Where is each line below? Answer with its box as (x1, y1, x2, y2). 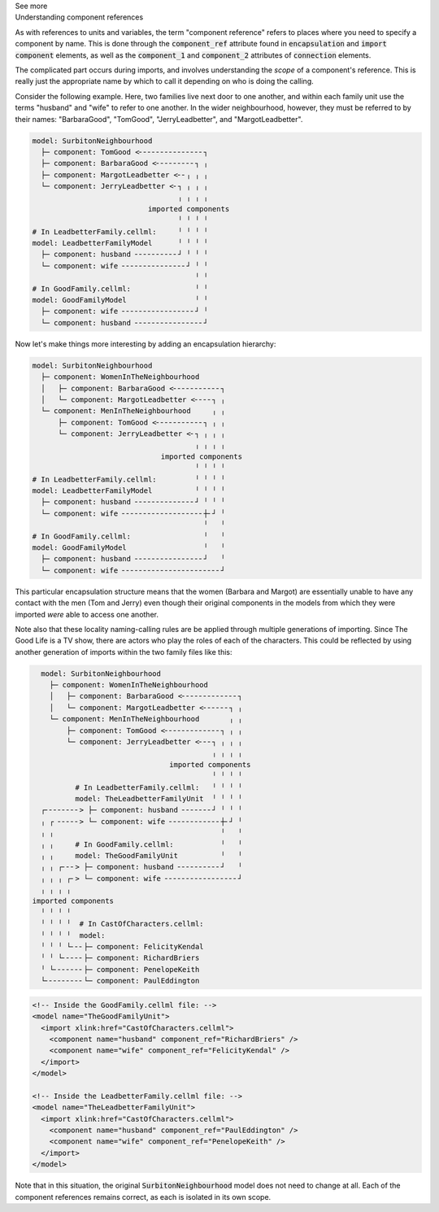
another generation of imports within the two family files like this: (15, 647, 233, 656)
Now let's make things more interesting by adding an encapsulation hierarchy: (15, 338, 276, 349)
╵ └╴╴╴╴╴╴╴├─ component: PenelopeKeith (41, 965, 200, 974)
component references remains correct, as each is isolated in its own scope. (15, 1192, 272, 1201)
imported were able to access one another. (15, 609, 159, 619)
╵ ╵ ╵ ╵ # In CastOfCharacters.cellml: (41, 919, 204, 929)
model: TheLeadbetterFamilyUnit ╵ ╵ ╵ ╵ (74, 794, 243, 803)
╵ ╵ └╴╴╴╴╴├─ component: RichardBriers (41, 953, 200, 963)
